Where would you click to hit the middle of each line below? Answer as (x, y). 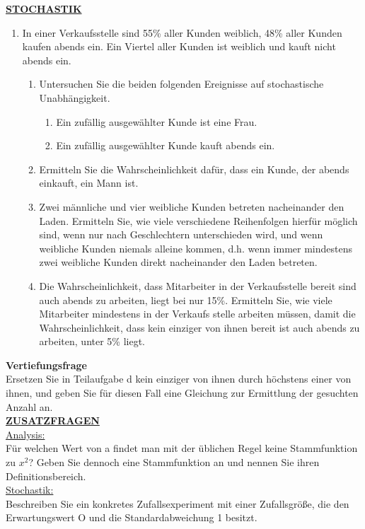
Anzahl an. (29, 406)
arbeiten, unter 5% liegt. (92, 341)
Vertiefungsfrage (46, 365)
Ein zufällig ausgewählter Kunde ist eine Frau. (157, 121)
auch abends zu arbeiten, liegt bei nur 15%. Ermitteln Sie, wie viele (186, 300)
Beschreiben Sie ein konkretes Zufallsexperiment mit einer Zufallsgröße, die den (178, 503)
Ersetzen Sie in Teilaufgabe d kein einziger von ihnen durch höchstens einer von (179, 379)
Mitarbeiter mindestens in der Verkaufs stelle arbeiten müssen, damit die (197, 314)
